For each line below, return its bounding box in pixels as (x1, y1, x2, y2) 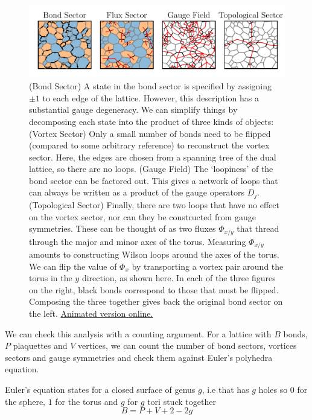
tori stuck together (147, 395, 216, 407)
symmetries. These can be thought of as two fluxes (29, 222, 216, 235)
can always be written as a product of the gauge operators (29, 186, 244, 199)
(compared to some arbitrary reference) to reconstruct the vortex (29, 139, 270, 151)
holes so (258, 383, 288, 395)
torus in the (29, 272, 72, 284)
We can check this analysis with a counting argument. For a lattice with (5, 327, 272, 340)
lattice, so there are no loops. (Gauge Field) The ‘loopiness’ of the (29, 162, 273, 175)
